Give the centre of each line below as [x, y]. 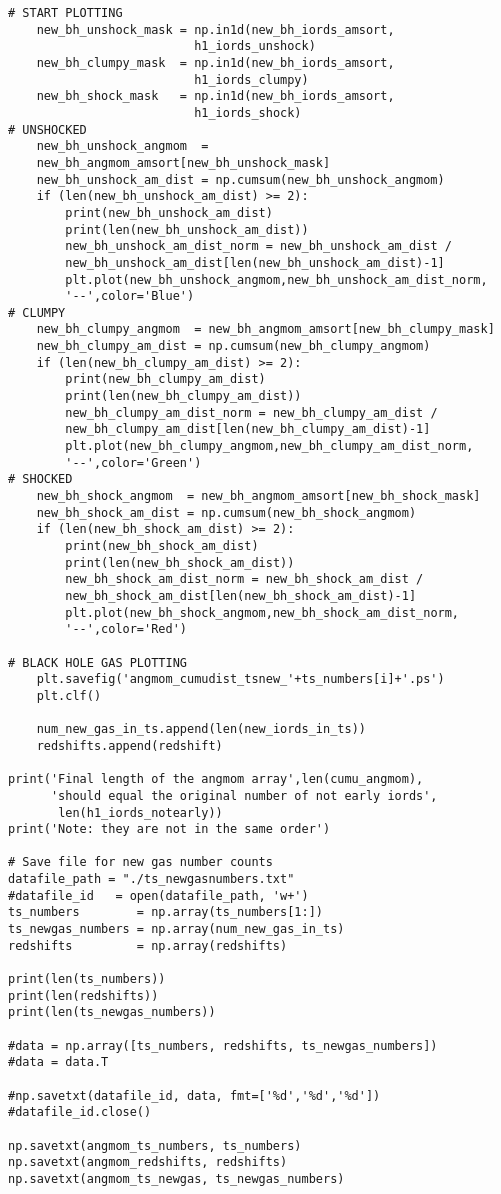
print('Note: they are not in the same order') [169, 829]
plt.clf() [69, 695]
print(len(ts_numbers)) [87, 979]
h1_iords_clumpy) [251, 79]
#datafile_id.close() [80, 1112]
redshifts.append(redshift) [129, 745]
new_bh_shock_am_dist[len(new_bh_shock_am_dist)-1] [241, 595]
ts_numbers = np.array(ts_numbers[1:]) [165, 912]
